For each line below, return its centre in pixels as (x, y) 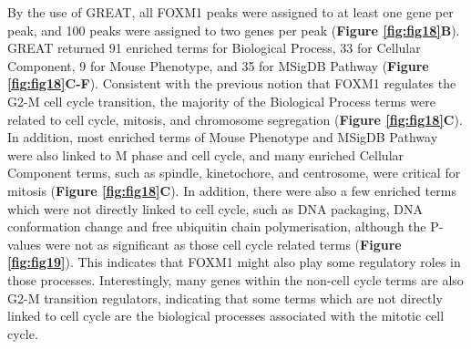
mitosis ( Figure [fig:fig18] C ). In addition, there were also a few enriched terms (232, 190)
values (25, 244)
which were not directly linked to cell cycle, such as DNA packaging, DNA (215, 208)
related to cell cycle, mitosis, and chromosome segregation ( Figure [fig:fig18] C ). (235, 119)
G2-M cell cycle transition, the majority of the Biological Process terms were (221, 101)
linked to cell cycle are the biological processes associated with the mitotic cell (226, 316)
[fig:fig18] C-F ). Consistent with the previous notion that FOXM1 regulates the (232, 83)
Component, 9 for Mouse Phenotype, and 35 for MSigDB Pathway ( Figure (218, 65)
